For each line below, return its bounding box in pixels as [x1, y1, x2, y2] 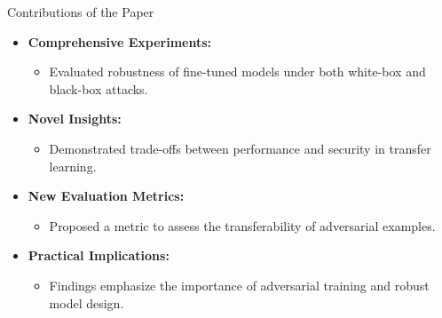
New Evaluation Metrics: [28, 187, 185, 205]
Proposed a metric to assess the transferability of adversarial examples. [49, 216, 436, 235]
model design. [49, 293, 124, 312]
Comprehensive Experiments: [28, 32, 212, 51]
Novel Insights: [28, 109, 122, 128]
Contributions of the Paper [7, 3, 154, 20]
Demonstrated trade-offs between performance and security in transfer [49, 139, 431, 157]
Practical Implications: [28, 246, 170, 265]
